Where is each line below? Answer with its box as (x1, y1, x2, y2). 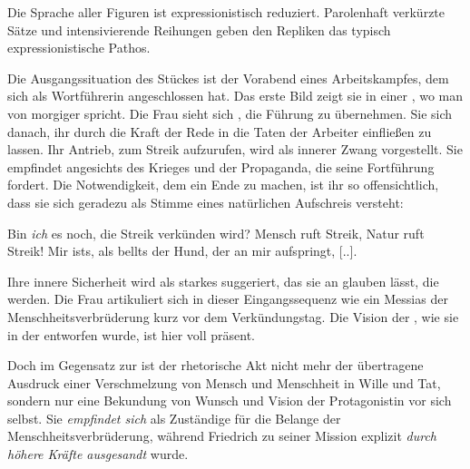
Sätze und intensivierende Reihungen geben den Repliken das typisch (7, 20, 391, 39)
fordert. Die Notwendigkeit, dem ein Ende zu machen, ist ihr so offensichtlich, (7, 175, 439, 194)
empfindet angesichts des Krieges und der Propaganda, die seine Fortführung (7, 157, 435, 176)
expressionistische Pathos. (7, 38, 151, 57)
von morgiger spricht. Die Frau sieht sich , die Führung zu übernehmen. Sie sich (7, 103, 453, 122)
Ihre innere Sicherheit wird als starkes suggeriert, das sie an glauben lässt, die (7, 271, 439, 290)
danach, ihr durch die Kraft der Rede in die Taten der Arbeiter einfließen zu (7, 122, 432, 141)
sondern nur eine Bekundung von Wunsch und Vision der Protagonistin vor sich (7, 391, 452, 410)
